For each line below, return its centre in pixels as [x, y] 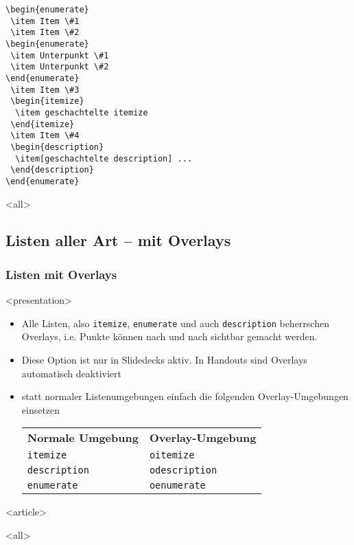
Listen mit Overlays [61, 274]
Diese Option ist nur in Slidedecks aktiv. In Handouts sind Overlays [164, 359]
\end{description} [52, 170]
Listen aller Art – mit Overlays [118, 240]
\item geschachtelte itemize [82, 112]
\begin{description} [57, 147]
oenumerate [177, 486]
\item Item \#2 [45, 33]
